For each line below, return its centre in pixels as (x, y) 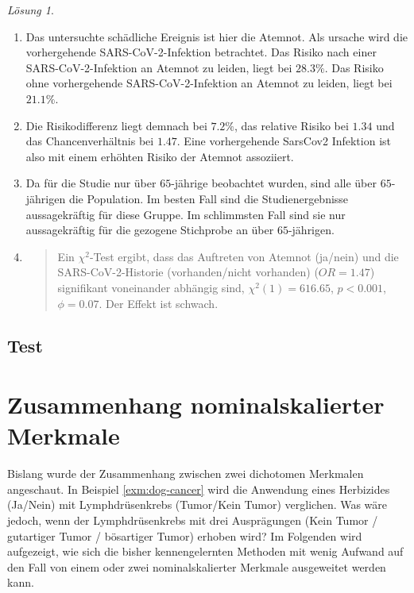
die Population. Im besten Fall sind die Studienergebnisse (209, 198)
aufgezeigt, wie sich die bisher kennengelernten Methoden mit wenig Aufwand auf (205, 551)
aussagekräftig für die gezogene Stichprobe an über (150, 230)
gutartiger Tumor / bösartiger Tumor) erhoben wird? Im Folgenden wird (185, 535)
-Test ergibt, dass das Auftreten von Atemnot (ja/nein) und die (244, 256)
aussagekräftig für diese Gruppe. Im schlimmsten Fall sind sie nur (186, 214)
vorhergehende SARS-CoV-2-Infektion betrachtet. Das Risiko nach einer (201, 52)
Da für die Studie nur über (91, 183)
